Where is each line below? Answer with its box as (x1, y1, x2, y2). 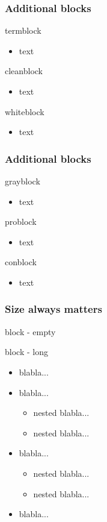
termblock (5, 24, 41, 37)
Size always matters (5, 301, 102, 316)
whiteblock (5, 105, 44, 118)
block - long (5, 345, 48, 358)
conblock (5, 256, 37, 268)
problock (5, 215, 37, 228)
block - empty (5, 325, 56, 338)
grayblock (5, 175, 40, 187)
